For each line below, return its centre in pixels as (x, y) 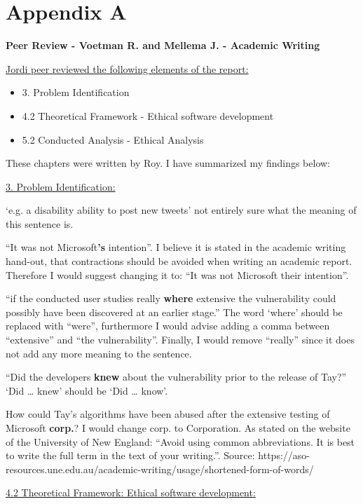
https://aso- (284, 455)
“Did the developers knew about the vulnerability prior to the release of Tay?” (176, 377)
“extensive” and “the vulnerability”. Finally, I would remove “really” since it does (180, 340)
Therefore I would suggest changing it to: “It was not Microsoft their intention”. (177, 274)
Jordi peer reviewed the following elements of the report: (127, 68)
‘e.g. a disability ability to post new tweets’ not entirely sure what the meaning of (181, 210)
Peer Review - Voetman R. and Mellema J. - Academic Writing (163, 45)
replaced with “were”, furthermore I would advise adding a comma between (168, 326)
